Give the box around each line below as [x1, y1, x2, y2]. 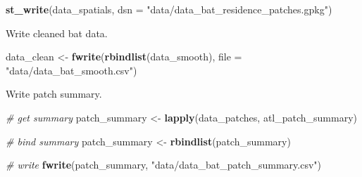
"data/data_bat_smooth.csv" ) [6, 63, 137, 77]
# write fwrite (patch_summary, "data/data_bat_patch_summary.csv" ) [6, 157, 322, 172]
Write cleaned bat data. [6, 25, 108, 40]
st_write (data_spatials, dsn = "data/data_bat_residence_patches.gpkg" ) [6, 2, 332, 16]
